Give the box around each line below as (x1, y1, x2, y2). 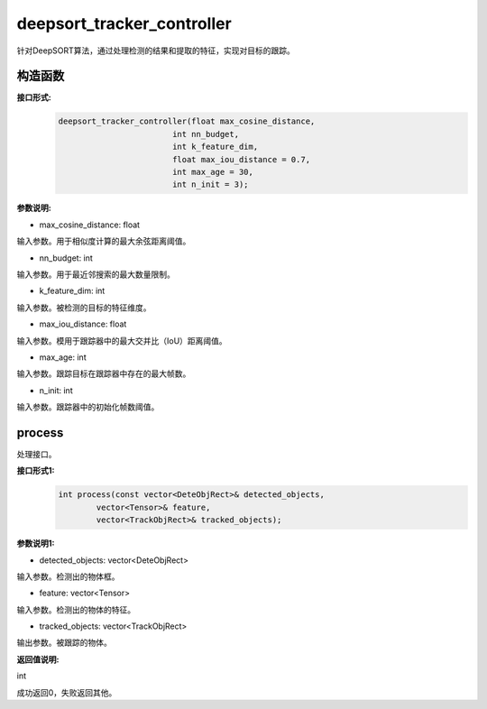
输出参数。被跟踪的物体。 (16, 637, 112, 649)
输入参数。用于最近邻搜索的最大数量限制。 (16, 269, 175, 280)
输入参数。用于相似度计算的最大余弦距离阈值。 (16, 235, 191, 247)
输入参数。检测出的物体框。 (16, 571, 120, 582)
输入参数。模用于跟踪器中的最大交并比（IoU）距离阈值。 (16, 335, 227, 346)
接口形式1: (16, 465, 55, 476)
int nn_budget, (171, 129, 239, 139)
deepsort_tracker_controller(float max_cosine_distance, (58, 116, 316, 126)
